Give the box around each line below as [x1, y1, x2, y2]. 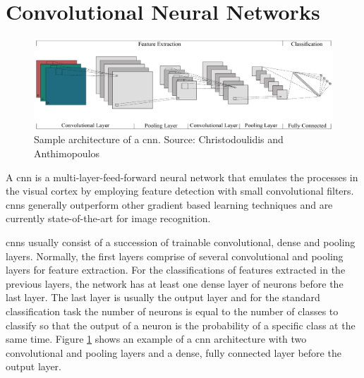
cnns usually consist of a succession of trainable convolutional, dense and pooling [6, 235, 356, 250]
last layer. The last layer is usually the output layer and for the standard [6, 290, 320, 305]
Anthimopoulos [34, 146, 100, 161]
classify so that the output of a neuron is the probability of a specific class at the [6, 317, 356, 332]
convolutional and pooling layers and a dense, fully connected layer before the [6, 345, 341, 360]
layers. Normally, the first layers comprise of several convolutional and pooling [6, 248, 344, 263]
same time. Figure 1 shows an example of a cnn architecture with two [6, 331, 307, 346]
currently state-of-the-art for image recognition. [6, 211, 211, 226]
